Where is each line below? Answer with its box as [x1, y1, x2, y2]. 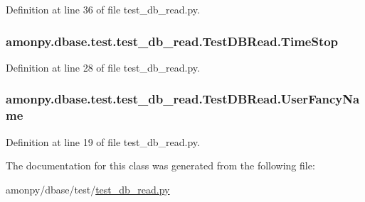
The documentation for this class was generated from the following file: [6, 158, 315, 173]
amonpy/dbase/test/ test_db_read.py [6, 181, 170, 196]
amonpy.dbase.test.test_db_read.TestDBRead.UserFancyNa [6, 90, 360, 108]
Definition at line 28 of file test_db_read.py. [6, 60, 200, 74]
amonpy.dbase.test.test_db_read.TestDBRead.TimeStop [6, 32, 339, 50]
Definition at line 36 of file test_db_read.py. [6, 2, 200, 16]
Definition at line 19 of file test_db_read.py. [6, 134, 200, 149]
